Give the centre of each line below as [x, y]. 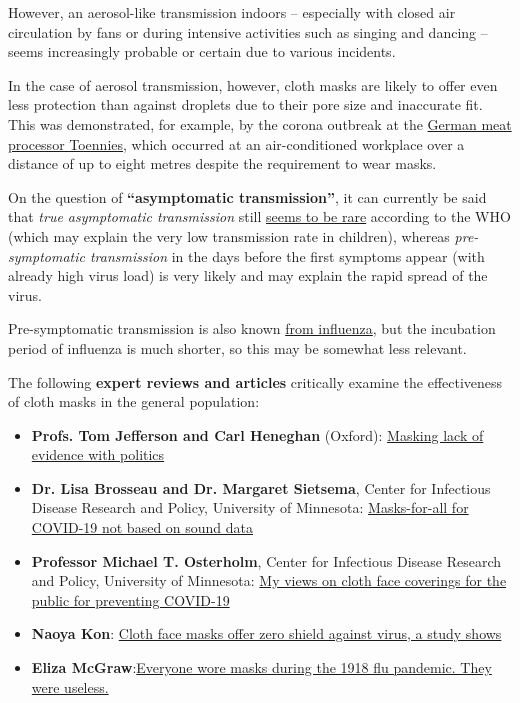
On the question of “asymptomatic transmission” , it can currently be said [247, 196]
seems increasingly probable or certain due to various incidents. [202, 51]
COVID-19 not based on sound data [142, 527]
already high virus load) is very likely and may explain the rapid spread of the [248, 275]
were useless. [70, 686]
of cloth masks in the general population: [134, 401]
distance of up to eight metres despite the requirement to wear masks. [222, 163]
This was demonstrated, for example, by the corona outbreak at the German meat [260, 123]
